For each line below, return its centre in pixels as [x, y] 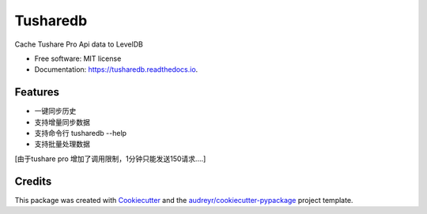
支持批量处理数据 [62, 144]
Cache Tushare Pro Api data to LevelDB [79, 44]
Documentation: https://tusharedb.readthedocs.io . [116, 69]
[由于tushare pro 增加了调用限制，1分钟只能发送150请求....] [110, 159]
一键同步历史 [55, 111]
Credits [33, 181]
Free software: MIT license [78, 58]
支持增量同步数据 [62, 122]
